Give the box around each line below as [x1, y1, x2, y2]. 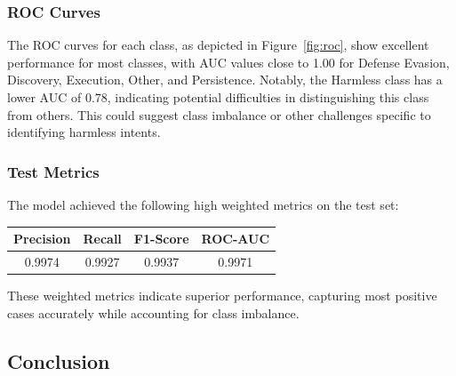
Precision [13, 229, 71, 248]
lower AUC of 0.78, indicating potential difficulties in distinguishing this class [7, 88, 429, 106]
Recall [83, 229, 122, 248]
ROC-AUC [201, 229, 270, 248]
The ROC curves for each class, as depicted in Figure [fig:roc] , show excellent [7, 36, 429, 54]
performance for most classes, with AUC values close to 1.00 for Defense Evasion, [7, 52, 450, 71]
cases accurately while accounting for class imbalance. [7, 303, 300, 322]
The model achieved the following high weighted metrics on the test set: [7, 196, 399, 213]
